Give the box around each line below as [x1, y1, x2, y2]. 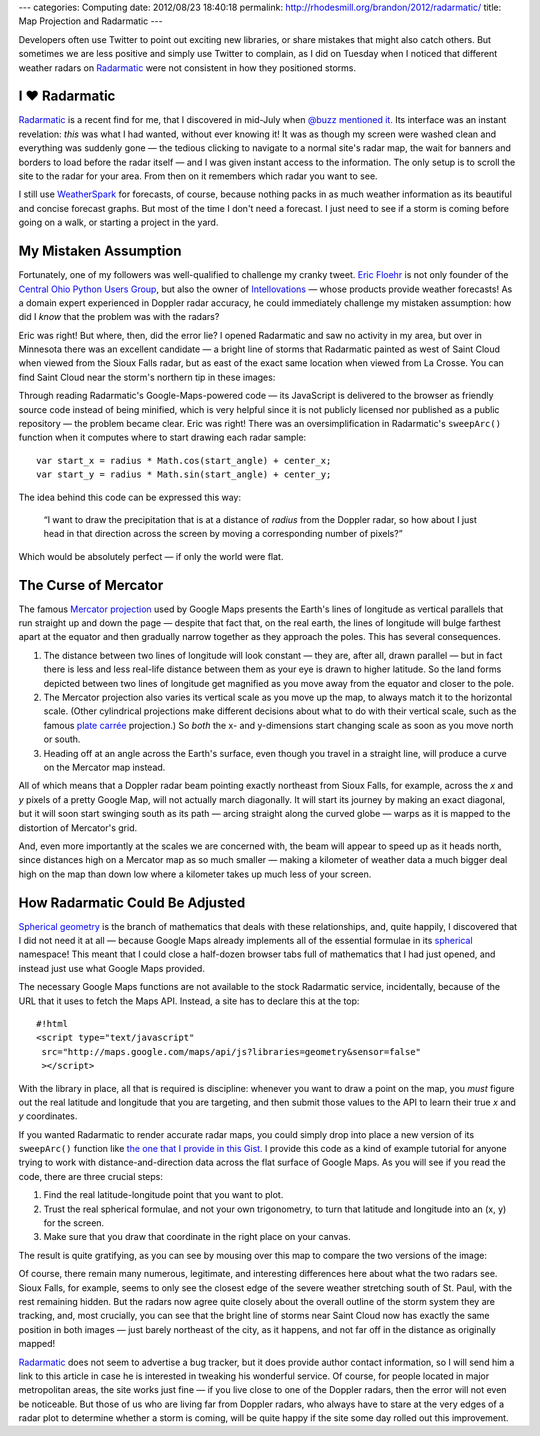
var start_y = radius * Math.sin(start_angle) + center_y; [36, 469, 332, 480]
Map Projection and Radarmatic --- [18, 15, 164, 27]
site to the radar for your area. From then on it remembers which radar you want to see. [18, 170, 379, 182]
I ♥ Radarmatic [18, 88, 116, 105]
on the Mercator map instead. [43, 761, 166, 773]
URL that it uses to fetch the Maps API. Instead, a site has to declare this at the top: [18, 995, 360, 1007]
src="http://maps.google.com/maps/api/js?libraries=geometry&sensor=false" [41, 1046, 422, 1057]
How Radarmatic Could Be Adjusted [18, 894, 246, 911]
